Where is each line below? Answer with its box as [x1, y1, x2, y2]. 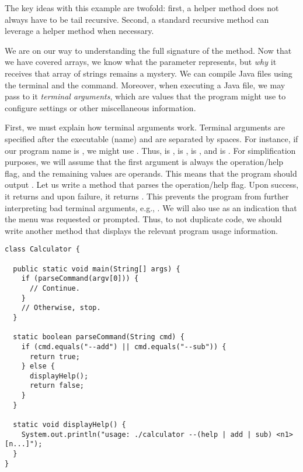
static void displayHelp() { [13, 421, 126, 429]
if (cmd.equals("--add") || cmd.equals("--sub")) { [21, 342, 227, 351]
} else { [21, 362, 55, 371]
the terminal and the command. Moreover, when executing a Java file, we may [5, 78, 285, 91]
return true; [29, 352, 80, 361]
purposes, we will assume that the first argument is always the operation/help [5, 156, 284, 168]
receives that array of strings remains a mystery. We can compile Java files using [5, 67, 292, 79]
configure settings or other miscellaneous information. [5, 101, 196, 113]
